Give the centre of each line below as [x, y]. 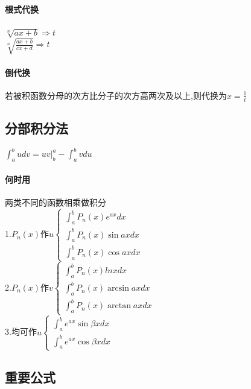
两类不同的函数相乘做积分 [56, 202]
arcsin [118, 289]
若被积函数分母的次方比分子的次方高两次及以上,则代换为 [116, 95]
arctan [119, 306]
